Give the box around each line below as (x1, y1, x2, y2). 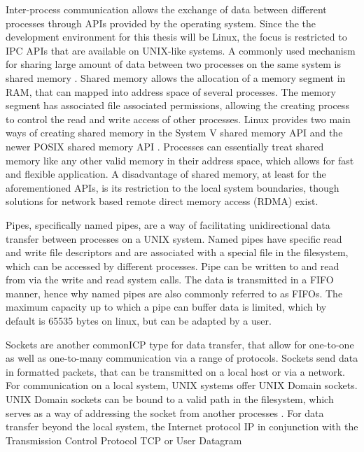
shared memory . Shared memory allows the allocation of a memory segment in (6, 70, 346, 85)
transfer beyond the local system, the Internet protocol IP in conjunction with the (6, 419, 358, 434)
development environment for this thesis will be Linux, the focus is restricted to (6, 29, 347, 44)
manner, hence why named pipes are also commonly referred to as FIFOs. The (6, 285, 343, 300)
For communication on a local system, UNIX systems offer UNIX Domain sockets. (6, 378, 358, 393)
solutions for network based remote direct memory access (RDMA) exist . (6, 194, 318, 209)
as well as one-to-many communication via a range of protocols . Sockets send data (6, 351, 358, 365)
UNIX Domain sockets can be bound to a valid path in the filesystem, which (6, 392, 334, 407)
